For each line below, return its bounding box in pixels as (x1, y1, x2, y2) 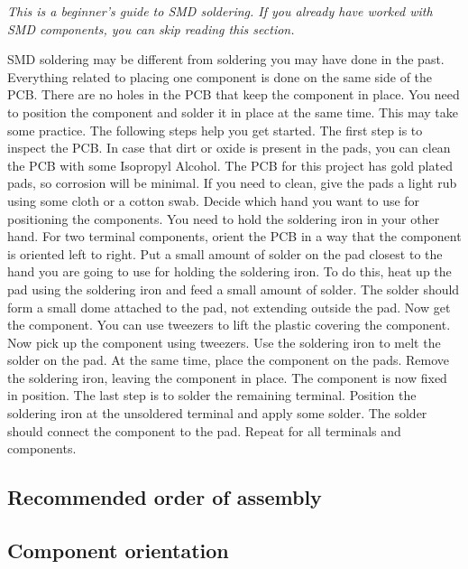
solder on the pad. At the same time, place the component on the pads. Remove (7, 350, 450, 369)
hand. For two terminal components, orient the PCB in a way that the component (7, 227, 462, 246)
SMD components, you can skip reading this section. (7, 19, 295, 38)
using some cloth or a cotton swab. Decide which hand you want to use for (7, 191, 420, 210)
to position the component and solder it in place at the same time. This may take (7, 102, 459, 121)
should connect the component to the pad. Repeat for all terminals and (7, 421, 401, 440)
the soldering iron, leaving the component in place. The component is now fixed (7, 368, 447, 387)
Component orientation (7, 536, 229, 564)
